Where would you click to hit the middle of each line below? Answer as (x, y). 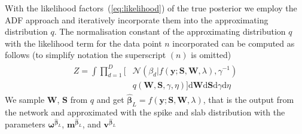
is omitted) (211, 55)
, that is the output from (248, 99)
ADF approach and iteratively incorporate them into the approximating (137, 19)
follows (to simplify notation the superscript (86, 55)
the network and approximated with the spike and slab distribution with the (145, 112)
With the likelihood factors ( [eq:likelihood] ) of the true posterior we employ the (151, 8)
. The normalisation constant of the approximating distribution (170, 31)
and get (110, 99)
